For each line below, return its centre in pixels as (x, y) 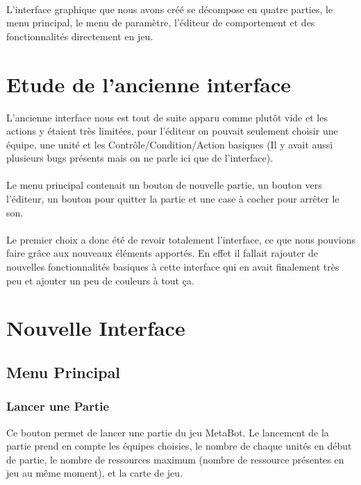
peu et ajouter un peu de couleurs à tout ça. (100, 280)
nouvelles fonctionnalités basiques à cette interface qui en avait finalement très (173, 267)
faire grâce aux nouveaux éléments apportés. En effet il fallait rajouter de (162, 253)
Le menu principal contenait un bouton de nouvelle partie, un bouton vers (164, 185)
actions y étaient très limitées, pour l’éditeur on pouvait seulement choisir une (172, 131)
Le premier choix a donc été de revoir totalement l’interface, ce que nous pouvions (181, 239)
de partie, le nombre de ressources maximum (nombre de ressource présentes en (175, 459)
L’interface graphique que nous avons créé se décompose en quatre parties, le (170, 9)
